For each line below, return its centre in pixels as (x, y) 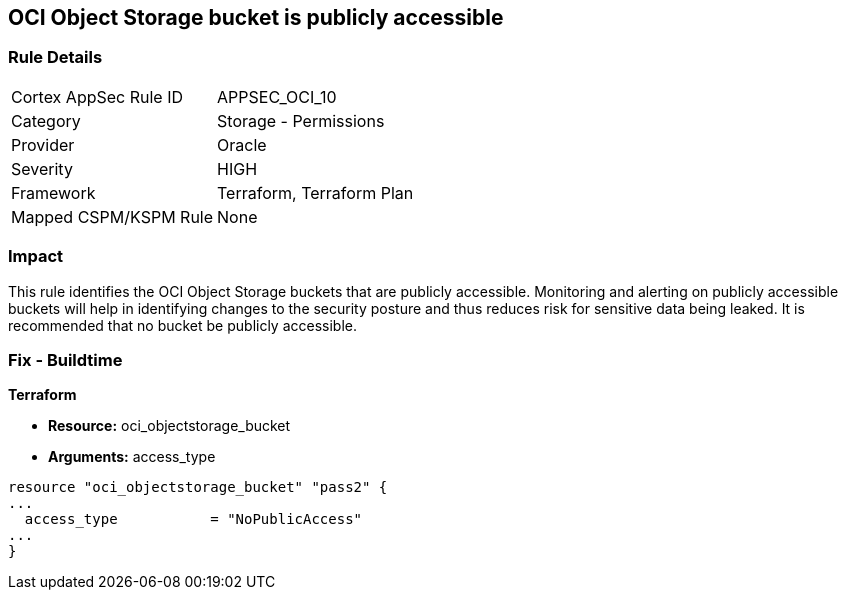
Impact (36, 256)
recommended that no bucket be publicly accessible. (183, 325)
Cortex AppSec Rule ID (97, 96)
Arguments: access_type (132, 457)
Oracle (242, 144)
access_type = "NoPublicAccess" (193, 519)
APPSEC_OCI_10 (277, 96)
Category (46, 120)
